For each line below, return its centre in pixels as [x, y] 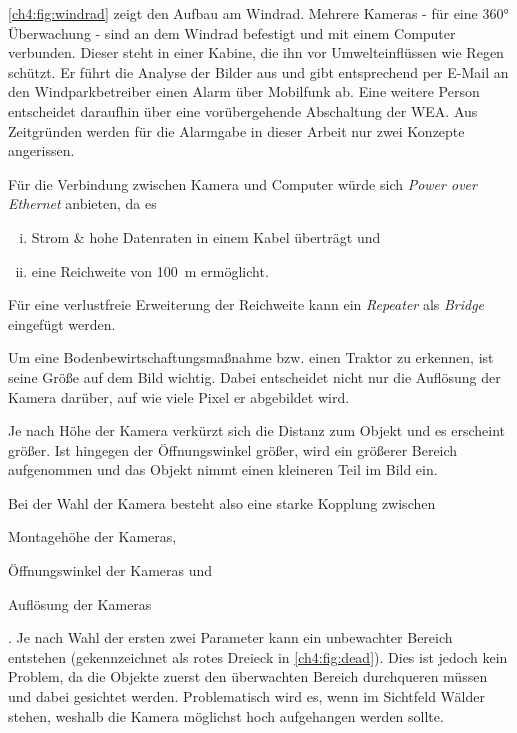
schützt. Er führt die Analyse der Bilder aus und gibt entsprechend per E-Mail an [258, 71]
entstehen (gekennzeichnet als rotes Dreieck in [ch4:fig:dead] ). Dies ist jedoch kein [258, 656]
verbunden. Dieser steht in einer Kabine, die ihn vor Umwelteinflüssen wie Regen [256, 52]
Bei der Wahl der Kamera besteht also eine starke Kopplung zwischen [222, 502]
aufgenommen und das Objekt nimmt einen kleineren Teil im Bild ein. [223, 469]
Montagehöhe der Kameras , [92, 536]
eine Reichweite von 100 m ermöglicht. [150, 270]
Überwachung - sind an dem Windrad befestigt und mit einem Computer [232, 32]
